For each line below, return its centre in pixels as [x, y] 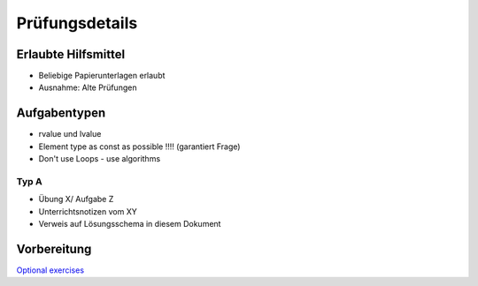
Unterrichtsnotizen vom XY [88, 211]
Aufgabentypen [61, 113]
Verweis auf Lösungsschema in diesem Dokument [130, 224]
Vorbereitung [54, 248]
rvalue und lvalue [70, 134]
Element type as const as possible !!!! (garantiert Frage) [139, 147]
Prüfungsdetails [77, 23]
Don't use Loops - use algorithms [100, 159]
